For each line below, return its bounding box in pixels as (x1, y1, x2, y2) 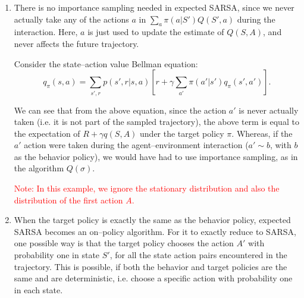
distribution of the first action (14, 193, 123, 206)
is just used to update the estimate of (87, 26, 224, 38)
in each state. (14, 283, 63, 296)
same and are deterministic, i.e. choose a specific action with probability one (14, 272, 293, 284)
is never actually (239, 103, 299, 116)
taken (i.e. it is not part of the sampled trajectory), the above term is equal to (14, 115, 299, 128)
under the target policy (140, 127, 224, 139)
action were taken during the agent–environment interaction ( (24, 139, 249, 151)
